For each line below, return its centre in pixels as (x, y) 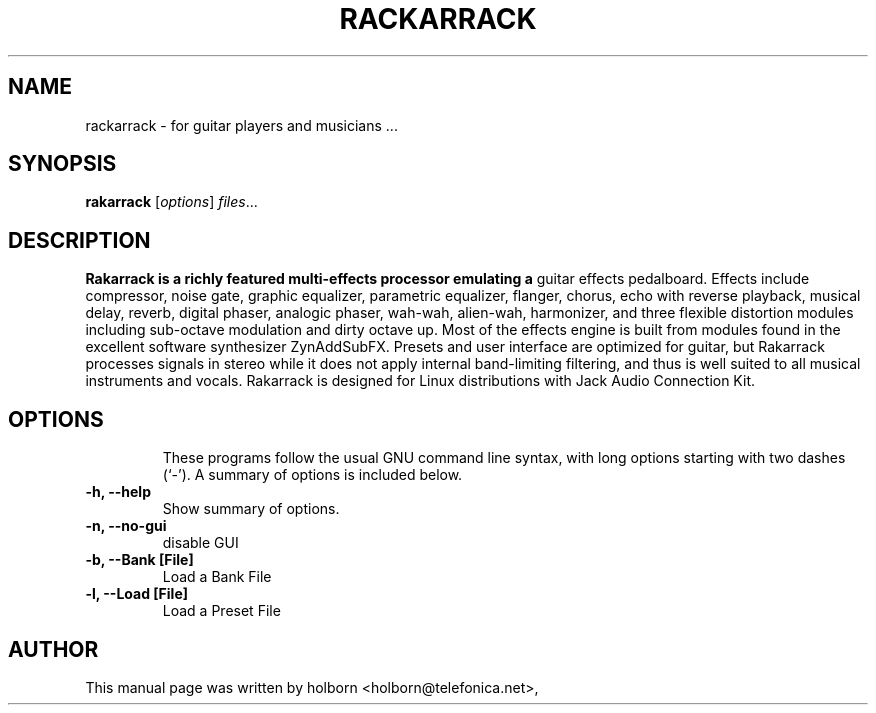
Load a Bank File (217, 577)
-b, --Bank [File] (139, 560)
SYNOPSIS (62, 164)
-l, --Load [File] (136, 594)
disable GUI (200, 543)
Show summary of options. (251, 509)
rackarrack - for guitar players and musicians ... (241, 125)
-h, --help (118, 492)
